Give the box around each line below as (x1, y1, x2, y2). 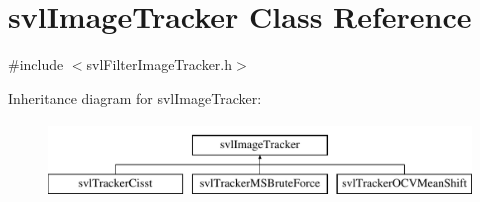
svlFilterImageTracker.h (86, 54, 233, 75)
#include (8, 54, 64, 75)
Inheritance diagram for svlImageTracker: (8, 87, 262, 108)
